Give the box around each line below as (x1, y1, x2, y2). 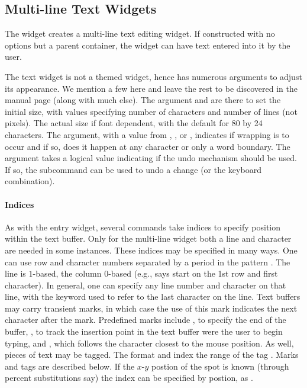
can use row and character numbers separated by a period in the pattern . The (5, 255, 290, 268)
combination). (5, 175, 55, 187)
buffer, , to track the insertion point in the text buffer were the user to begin (5, 325, 283, 338)
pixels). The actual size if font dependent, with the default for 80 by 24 (5, 117, 263, 129)
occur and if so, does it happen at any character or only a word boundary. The (5, 140, 290, 152)
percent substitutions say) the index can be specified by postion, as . (5, 371, 253, 384)
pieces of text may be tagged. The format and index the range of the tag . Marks (5, 348, 299, 361)
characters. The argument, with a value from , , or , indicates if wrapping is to (5, 128, 289, 140)
